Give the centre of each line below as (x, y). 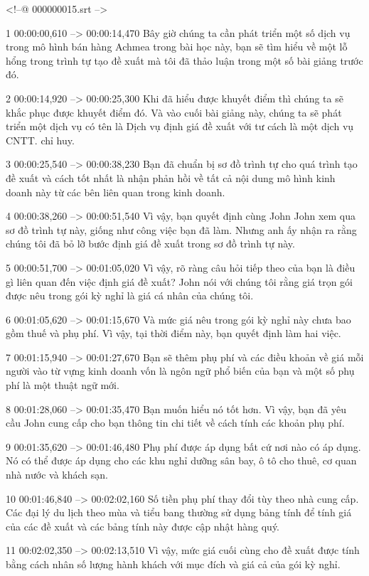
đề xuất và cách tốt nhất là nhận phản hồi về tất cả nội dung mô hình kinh (171, 177)
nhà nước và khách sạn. (57, 475)
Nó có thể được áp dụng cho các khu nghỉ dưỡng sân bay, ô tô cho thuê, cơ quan (181, 460)
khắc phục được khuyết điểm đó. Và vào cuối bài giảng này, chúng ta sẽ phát (174, 112)
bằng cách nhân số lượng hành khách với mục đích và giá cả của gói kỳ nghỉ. (173, 564)
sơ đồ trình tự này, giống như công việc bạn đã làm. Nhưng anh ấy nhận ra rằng (181, 229)
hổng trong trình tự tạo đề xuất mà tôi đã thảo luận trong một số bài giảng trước (184, 60)
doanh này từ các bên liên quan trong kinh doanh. (116, 192)
